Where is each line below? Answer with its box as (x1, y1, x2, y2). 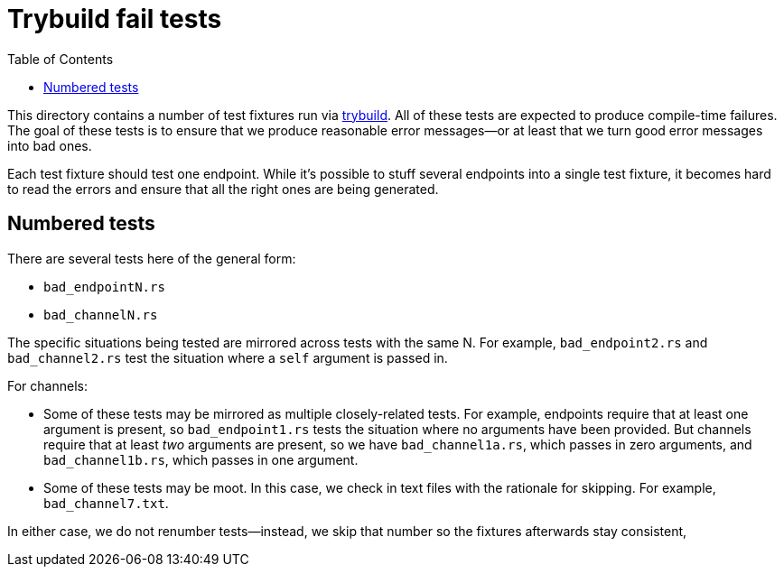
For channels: (7, 377, 88, 393)
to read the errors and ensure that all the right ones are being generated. (7, 181, 439, 197)
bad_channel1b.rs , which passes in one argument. (43, 451, 359, 468)
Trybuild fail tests (7, 4, 222, 34)
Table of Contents (7, 51, 114, 67)
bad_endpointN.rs (43, 279, 165, 294)
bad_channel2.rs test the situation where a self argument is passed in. (7, 349, 448, 366)
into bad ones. (7, 137, 92, 153)
